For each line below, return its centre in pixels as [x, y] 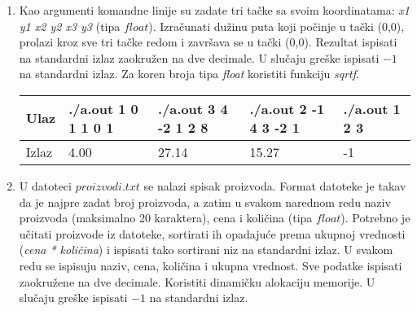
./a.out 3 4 [193, 108]
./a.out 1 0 [103, 108]
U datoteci [45, 185]
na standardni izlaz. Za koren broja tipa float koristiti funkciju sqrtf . [189, 74]
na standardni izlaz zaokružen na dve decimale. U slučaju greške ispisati [199, 57]
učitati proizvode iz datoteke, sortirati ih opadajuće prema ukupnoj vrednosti [212, 233]
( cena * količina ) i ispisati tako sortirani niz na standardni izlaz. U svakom [206, 250]
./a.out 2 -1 [287, 108]
